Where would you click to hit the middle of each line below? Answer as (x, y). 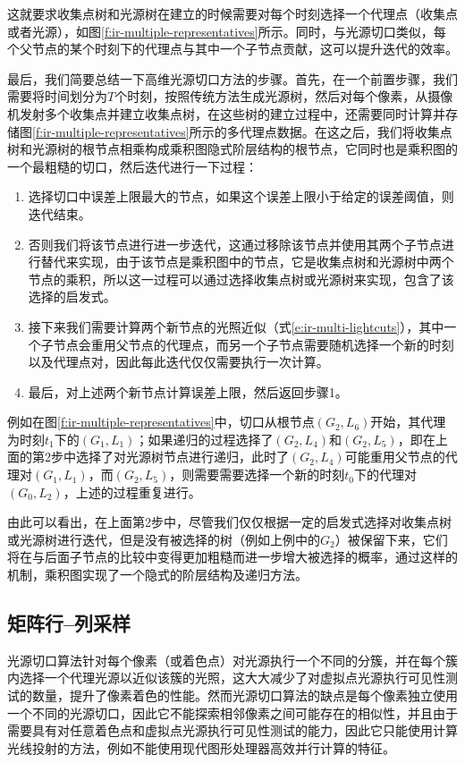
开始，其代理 (408, 422)
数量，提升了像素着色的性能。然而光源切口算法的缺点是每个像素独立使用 (245, 695)
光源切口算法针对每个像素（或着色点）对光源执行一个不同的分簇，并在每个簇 (232, 660)
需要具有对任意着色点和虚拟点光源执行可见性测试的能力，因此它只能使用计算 (232, 730)
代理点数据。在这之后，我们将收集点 (346, 131)
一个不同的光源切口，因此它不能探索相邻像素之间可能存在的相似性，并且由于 (232, 712)
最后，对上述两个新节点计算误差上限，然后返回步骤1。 (188, 391)
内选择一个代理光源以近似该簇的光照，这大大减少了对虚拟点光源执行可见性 (226, 678)
